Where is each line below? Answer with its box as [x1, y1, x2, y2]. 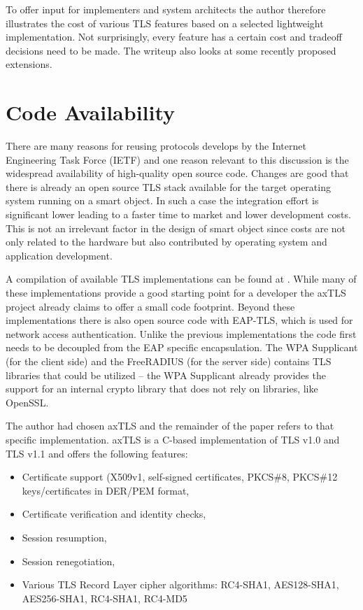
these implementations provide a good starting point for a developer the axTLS [6, 285, 346, 300]
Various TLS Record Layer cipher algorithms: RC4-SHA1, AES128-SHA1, [22, 577, 339, 592]
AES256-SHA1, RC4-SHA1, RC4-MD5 [22, 590, 187, 605]
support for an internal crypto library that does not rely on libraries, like [6, 381, 318, 396]
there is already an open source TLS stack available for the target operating [6, 179, 331, 194]
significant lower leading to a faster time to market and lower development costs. [6, 207, 351, 222]
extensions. [6, 57, 52, 71]
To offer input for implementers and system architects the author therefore [6, 2, 326, 16]
